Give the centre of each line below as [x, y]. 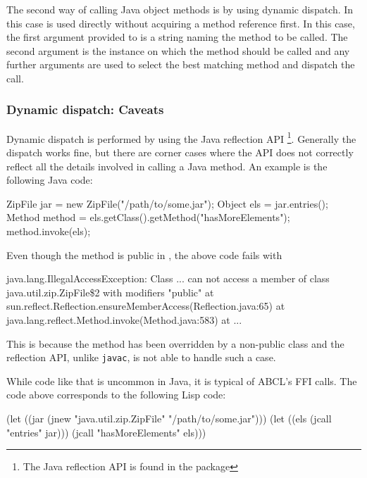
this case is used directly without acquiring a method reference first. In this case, [181, 23]
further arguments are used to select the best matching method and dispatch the [181, 64]
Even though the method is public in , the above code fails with [144, 254]
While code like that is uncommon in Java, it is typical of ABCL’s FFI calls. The [182, 380]
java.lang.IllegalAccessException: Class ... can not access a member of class [168, 278]
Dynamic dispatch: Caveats [85, 109]
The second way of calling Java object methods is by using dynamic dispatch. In [180, 9]
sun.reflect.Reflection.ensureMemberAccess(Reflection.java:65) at [146, 306]
